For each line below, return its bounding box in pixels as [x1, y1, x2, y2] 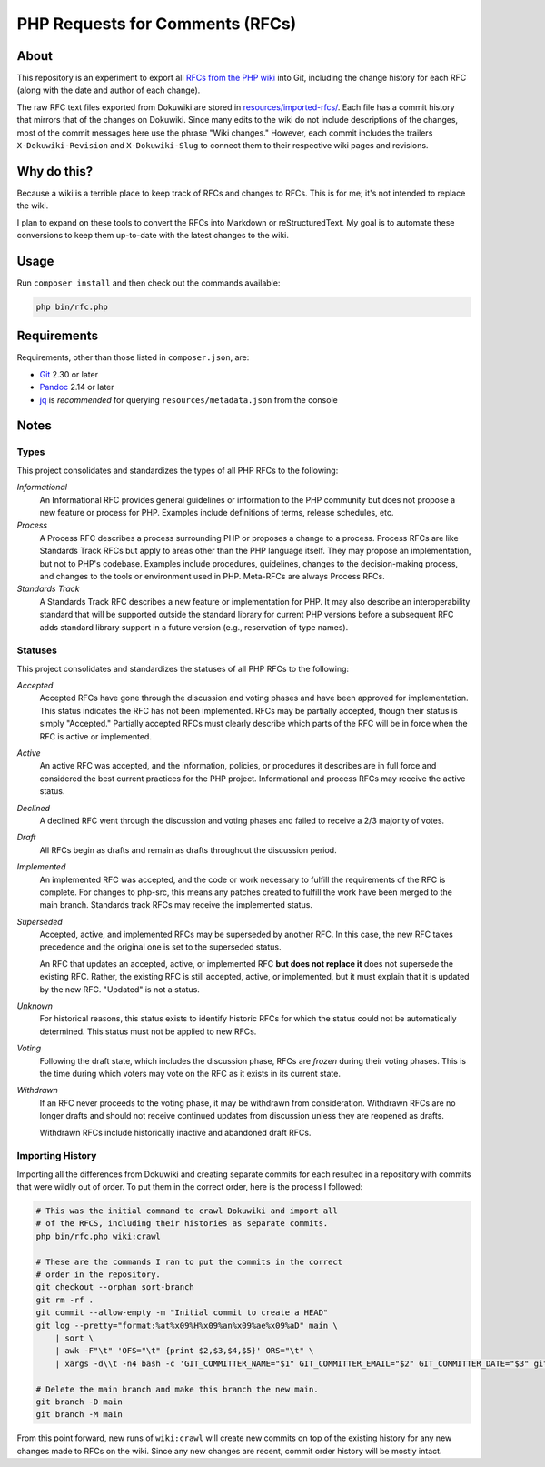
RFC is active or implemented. [39, 730, 152, 741]
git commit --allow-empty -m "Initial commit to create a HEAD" [35, 1308, 329, 1318]
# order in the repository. [35, 1270, 161, 1280]
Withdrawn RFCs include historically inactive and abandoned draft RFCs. [39, 1127, 312, 1138]
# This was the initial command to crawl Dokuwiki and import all [35, 1206, 338, 1216]
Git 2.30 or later [39, 368, 99, 379]
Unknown [16, 1000, 54, 1011]
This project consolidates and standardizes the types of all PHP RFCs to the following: [16, 465, 339, 476]
